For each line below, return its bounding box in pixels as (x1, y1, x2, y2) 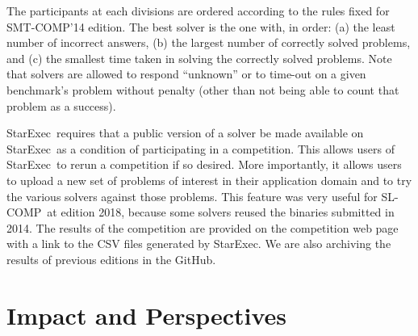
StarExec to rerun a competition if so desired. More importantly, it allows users (6, 156, 402, 173)
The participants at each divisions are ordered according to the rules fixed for (6, 2, 390, 19)
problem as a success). (6, 97, 116, 114)
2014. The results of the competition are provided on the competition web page (6, 219, 399, 236)
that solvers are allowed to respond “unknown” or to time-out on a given (6, 65, 366, 82)
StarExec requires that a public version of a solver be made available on (6, 124, 364, 141)
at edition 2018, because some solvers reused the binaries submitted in (47, 204, 395, 220)
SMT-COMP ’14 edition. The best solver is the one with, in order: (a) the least (6, 18, 395, 35)
